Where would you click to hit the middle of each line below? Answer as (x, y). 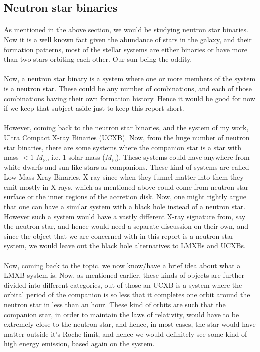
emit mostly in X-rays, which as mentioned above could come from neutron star (126, 186)
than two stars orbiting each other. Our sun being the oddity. (98, 59)
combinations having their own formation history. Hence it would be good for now (130, 98)
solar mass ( (87, 157)
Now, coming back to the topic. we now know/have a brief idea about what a (122, 265)
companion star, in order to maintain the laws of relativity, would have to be (122, 314)
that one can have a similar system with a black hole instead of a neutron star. (125, 206)
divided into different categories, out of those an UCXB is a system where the (123, 285)
